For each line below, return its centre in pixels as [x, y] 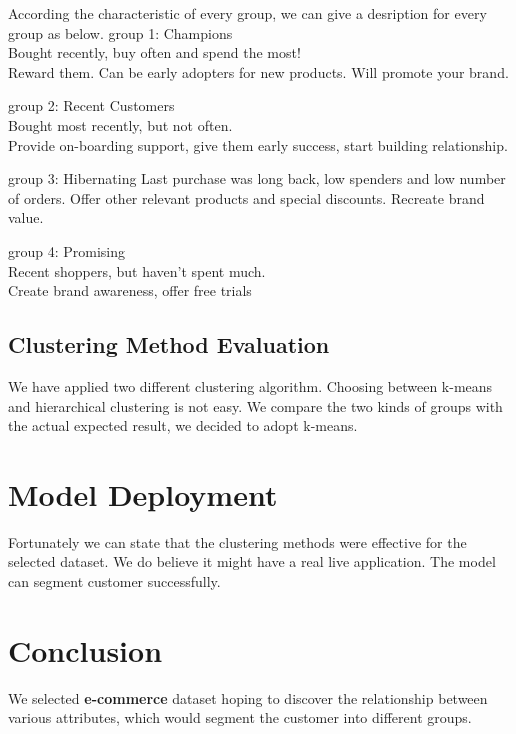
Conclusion [85, 649]
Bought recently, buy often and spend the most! [154, 52]
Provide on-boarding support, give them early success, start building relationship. [258, 144]
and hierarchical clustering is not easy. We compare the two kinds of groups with [255, 405]
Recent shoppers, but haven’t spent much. [137, 270]
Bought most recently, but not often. [120, 124]
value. [26, 217]
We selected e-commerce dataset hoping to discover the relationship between [248, 697]
